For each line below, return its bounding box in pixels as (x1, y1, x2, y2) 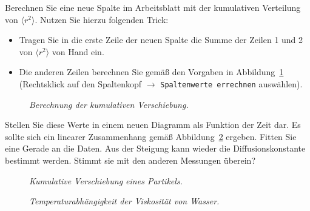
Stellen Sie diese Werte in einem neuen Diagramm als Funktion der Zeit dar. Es (5, 118, 301, 131)
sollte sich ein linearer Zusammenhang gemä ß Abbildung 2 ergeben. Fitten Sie (5, 130, 297, 142)
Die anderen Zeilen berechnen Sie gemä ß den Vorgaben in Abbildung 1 (19, 65, 284, 78)
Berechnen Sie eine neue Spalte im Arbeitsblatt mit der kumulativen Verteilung (5, 1, 301, 13)
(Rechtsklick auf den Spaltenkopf (19, 77, 142, 90)
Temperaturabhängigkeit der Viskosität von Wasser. (29, 195, 220, 207)
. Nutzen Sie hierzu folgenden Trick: (35, 13, 169, 25)
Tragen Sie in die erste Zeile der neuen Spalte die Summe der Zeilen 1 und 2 (19, 33, 303, 46)
